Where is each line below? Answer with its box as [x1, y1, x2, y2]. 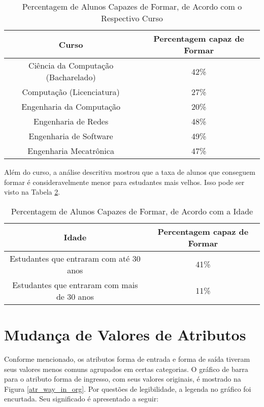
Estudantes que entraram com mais [12, 278, 138, 291]
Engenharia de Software [28, 130, 113, 142]
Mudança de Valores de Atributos [4, 324, 246, 345]
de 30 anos [56, 290, 94, 302]
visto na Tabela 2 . [4, 186, 60, 197]
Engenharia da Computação [21, 101, 121, 112]
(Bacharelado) [46, 71, 96, 83]
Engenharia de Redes [34, 115, 109, 127]
